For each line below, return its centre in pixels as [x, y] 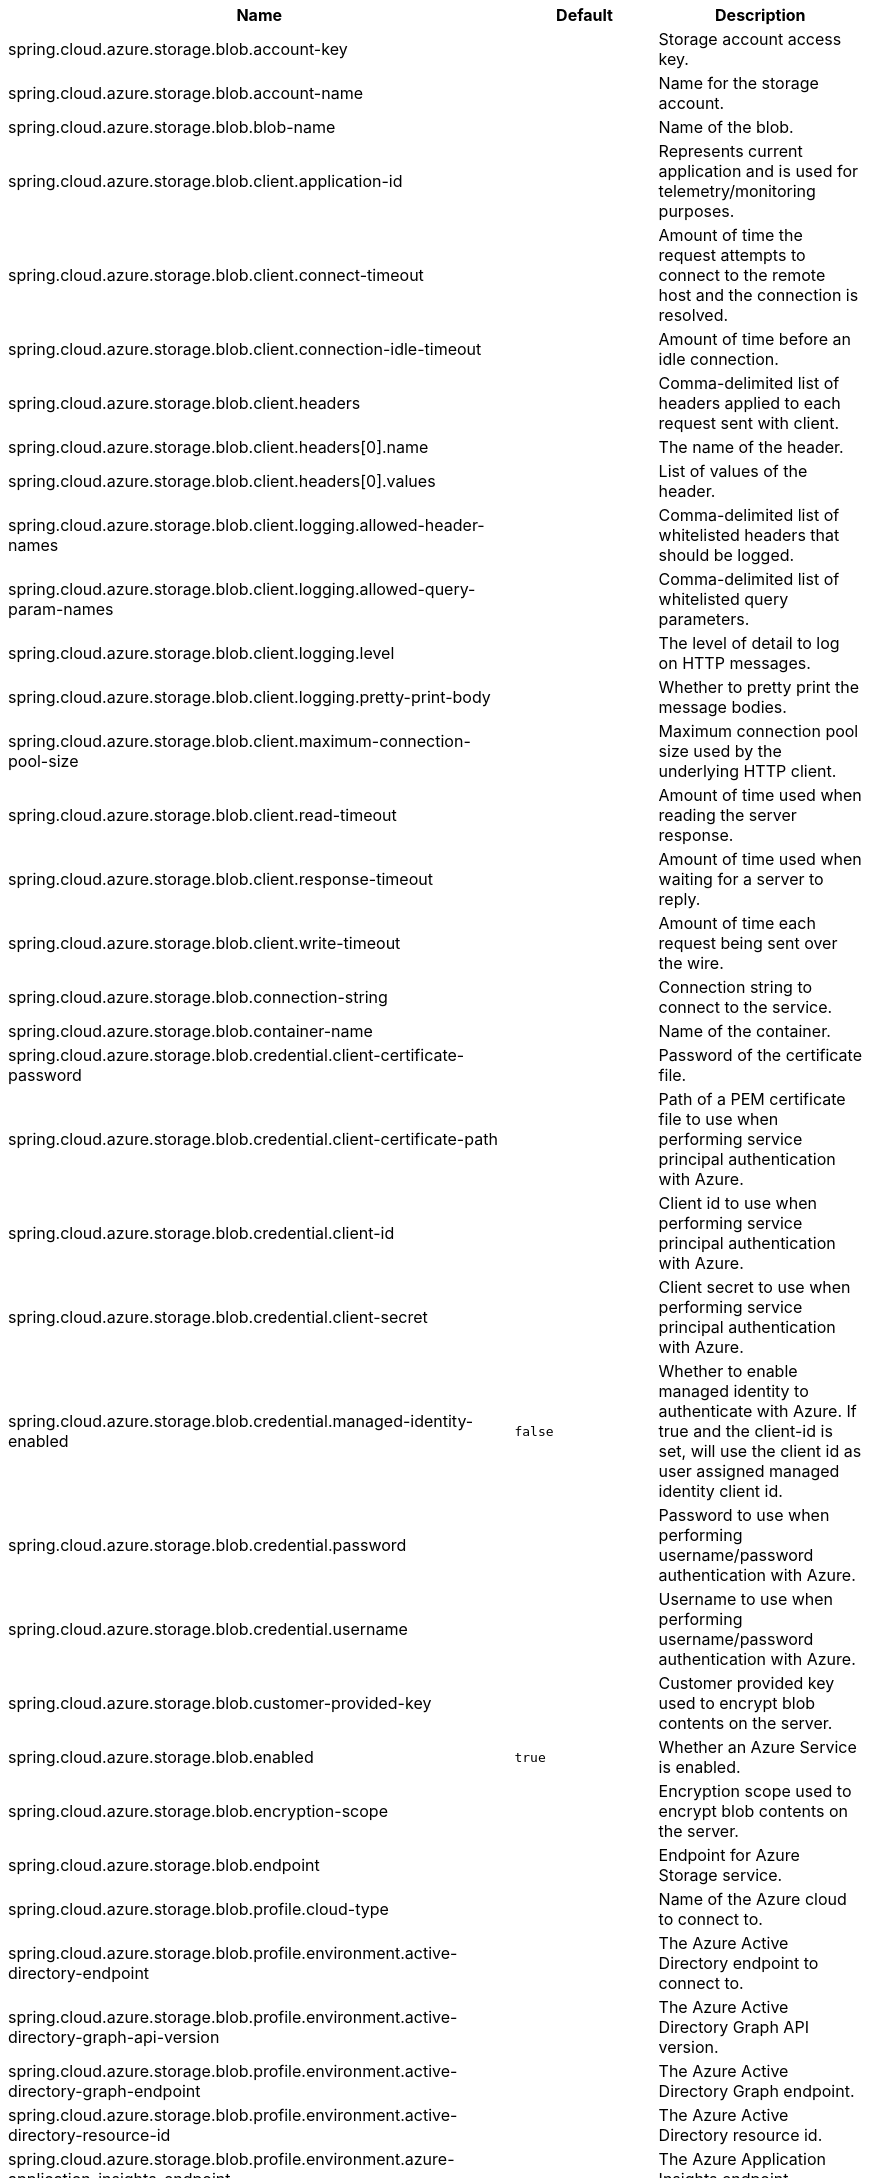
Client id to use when [737, 1203]
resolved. [693, 315]
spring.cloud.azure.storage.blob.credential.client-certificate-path [253, 1139]
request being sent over [748, 943]
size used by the [720, 751]
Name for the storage [738, 83]
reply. [679, 899]
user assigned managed [749, 1471]
